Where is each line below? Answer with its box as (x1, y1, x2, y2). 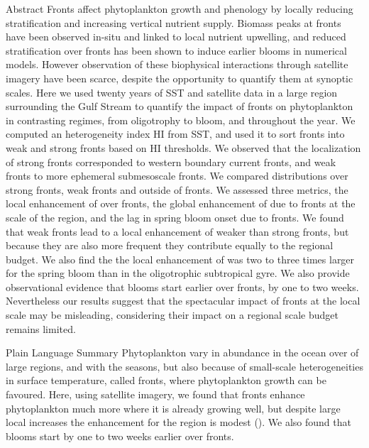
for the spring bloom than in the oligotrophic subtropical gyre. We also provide (6, 266, 350, 280)
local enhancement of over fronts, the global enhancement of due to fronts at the (6, 196, 356, 211)
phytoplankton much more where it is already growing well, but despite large (6, 400, 341, 415)
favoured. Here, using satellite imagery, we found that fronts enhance (6, 387, 305, 402)
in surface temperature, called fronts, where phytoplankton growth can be (6, 373, 326, 388)
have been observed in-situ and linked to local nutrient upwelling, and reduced (6, 29, 346, 44)
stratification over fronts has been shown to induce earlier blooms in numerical (6, 43, 347, 58)
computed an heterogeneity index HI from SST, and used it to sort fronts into (6, 126, 345, 141)
